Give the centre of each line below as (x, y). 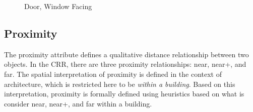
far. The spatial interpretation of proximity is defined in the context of (113, 74)
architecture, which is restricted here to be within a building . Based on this (120, 84)
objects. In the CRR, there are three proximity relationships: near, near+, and (125, 64)
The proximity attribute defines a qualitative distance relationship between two (126, 54)
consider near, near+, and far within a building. (78, 103)
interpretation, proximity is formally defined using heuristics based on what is (124, 94)
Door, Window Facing (58, 6)
